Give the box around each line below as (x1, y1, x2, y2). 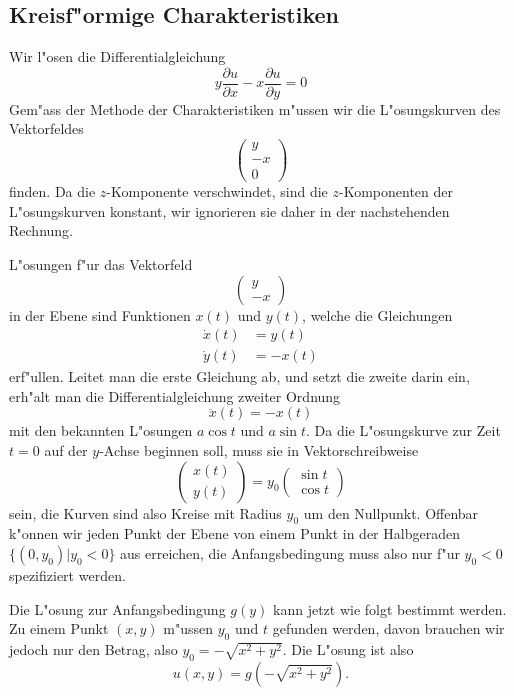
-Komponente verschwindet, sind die (106, 181, 328, 202)
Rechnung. (9, 220, 73, 241)
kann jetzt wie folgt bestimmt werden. (273, 598, 507, 619)
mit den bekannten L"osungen (9, 420, 193, 441)
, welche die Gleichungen (302, 304, 453, 325)
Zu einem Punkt (9, 618, 109, 639)
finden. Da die (9, 181, 96, 202)
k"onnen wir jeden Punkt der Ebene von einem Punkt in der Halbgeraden (9, 523, 460, 544)
